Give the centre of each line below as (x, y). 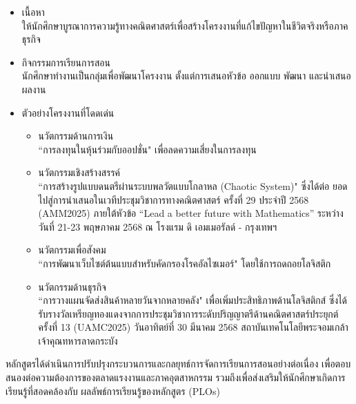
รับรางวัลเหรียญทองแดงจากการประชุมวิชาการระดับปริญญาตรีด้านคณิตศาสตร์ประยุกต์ (188, 313)
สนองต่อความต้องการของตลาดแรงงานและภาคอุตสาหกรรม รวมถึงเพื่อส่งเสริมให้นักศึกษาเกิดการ (176, 377)
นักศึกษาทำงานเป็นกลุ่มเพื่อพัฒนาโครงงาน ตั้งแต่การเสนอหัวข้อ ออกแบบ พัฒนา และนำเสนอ (186, 76)
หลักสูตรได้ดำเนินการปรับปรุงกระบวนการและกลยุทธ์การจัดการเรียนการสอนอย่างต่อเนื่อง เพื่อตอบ (178, 364)
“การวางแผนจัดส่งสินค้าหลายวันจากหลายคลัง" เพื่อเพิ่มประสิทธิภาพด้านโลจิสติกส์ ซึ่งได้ (193, 300)
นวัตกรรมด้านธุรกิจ (72, 286)
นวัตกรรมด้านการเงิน (76, 136)
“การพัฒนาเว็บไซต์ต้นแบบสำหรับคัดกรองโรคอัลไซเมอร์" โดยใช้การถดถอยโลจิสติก (185, 263)
